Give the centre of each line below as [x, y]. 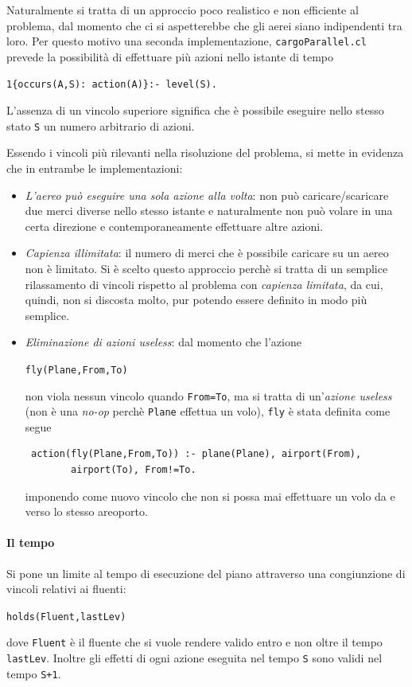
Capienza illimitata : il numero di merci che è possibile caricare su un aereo [207, 253]
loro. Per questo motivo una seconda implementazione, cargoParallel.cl [187, 41]
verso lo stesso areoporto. [86, 511]
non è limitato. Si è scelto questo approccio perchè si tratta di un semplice [206, 268]
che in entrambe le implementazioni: [95, 168]
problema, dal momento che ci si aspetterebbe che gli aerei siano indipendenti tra [204, 25]
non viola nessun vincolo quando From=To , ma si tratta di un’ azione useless [208, 395]
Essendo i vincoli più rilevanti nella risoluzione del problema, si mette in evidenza [205, 152]
